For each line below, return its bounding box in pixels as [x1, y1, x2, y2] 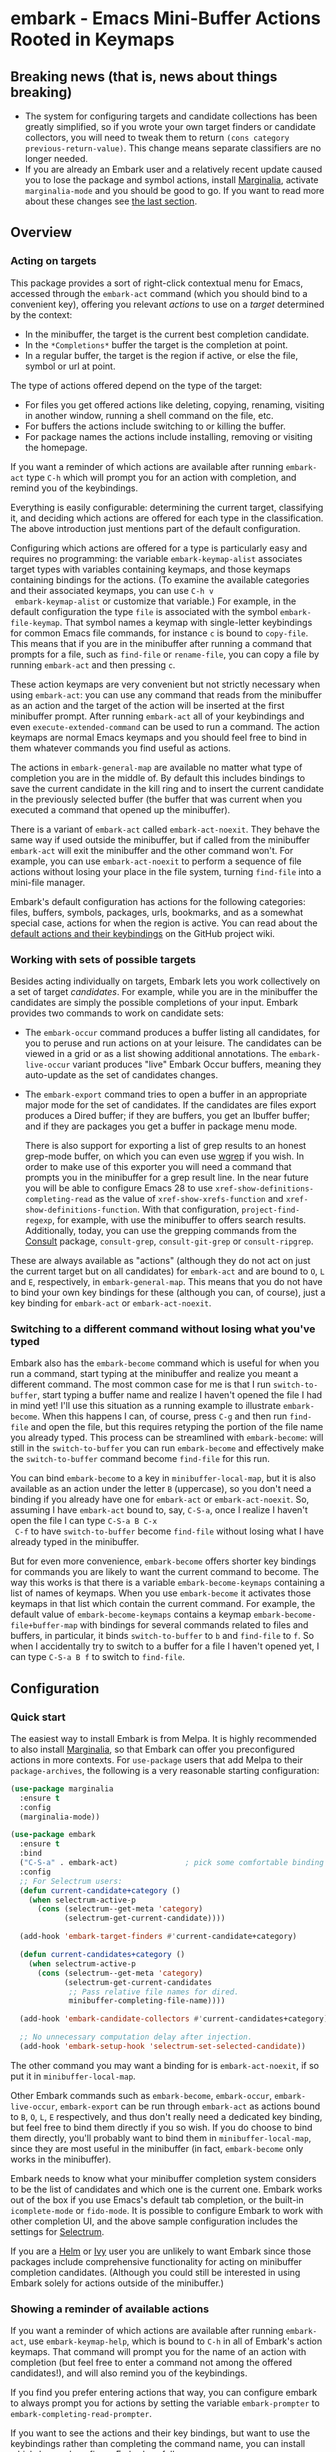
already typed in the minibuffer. [10, 1536, 140, 1548]
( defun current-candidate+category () [19, 1885, 182, 1896]
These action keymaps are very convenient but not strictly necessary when [10, 678, 321, 690]
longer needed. [24, 153, 88, 164]
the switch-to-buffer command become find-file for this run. [10, 1453, 270, 1465]
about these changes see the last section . [24, 195, 198, 207]
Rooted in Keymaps [10, 28, 175, 51]
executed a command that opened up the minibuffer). [10, 803, 231, 816]
